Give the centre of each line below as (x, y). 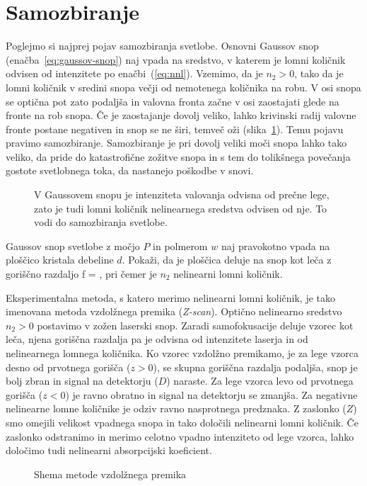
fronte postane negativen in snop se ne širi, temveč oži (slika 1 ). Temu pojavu (175, 129)
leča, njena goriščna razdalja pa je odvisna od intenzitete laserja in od (157, 339)
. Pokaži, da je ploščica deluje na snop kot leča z (227, 260)
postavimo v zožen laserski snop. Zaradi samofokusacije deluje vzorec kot (195, 325)
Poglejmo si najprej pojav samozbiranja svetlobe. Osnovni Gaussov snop (162, 46)
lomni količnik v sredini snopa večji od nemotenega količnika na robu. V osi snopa (183, 87)
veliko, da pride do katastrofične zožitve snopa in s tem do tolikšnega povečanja (178, 156)
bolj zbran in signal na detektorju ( (82, 381)
